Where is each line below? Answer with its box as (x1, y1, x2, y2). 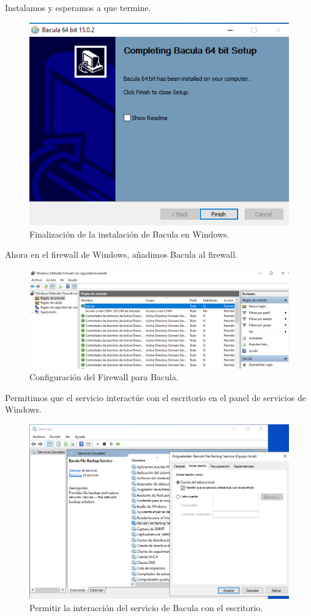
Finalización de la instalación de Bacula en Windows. (29, 227, 230, 240)
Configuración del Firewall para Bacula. (29, 370, 179, 383)
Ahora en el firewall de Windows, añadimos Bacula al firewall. (5, 248, 238, 261)
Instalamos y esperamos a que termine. (5, 1, 151, 13)
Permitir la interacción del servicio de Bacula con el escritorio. (29, 601, 263, 614)
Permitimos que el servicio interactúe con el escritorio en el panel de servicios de (5, 391, 306, 404)
